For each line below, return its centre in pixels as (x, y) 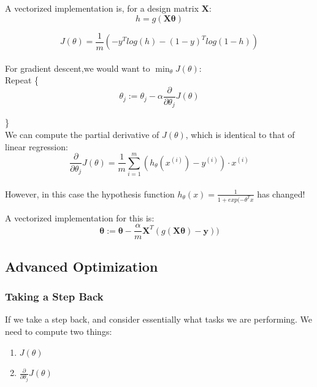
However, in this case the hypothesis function (90, 193)
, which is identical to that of (240, 134)
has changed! (281, 193)
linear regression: (36, 146)
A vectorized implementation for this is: (80, 217)
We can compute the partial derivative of (82, 134)
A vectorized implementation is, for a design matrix (102, 8)
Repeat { (22, 80)
